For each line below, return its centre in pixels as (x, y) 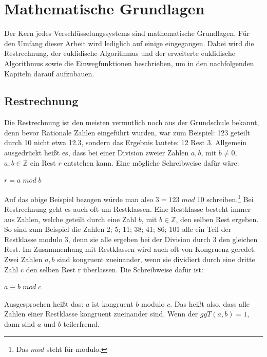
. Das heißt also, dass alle (210, 303)
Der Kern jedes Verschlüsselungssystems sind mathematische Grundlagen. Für (127, 33)
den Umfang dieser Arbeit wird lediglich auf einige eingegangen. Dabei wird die (129, 43)
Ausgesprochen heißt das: (44, 303)
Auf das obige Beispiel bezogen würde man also (79, 199)
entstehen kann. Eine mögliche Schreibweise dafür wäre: (151, 162)
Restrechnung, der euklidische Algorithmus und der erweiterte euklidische (120, 53)
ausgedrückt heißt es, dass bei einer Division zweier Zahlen (97, 153)
